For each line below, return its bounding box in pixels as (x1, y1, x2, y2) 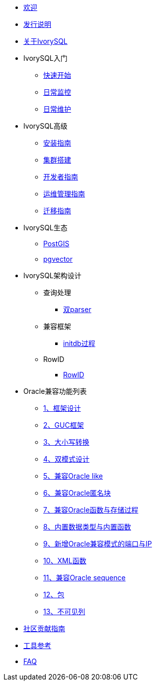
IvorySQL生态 (23, 223, 68, 232)
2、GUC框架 (43, 421, 84, 429)
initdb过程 (63, 339, 95, 347)
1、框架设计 (43, 404, 81, 412)
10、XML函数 (43, 556, 86, 565)
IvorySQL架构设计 (23, 271, 81, 280)
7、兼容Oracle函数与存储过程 (43, 506, 139, 514)
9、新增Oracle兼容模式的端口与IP (43, 539, 152, 548)
